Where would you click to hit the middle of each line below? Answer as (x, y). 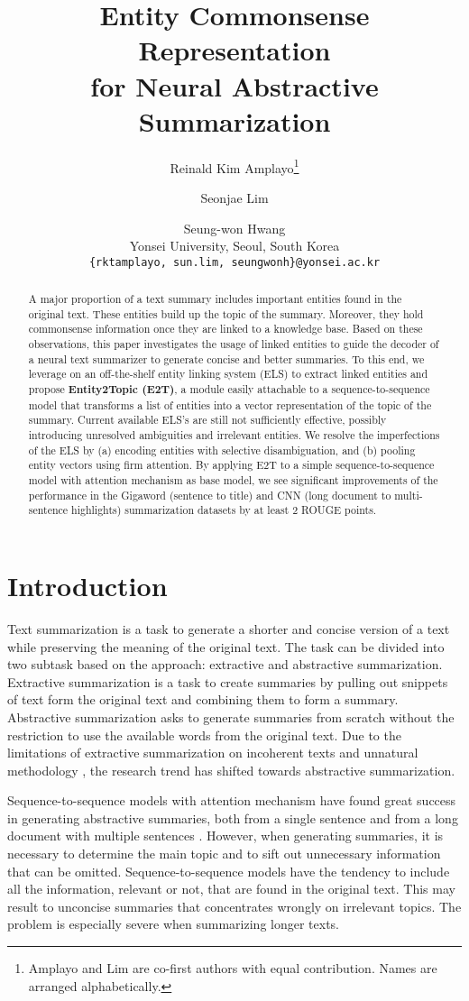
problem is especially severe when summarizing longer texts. (174, 924)
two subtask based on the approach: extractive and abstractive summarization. (225, 664)
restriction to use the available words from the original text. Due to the (204, 735)
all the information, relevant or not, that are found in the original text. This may (231, 889)
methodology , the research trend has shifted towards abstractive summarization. (231, 770)
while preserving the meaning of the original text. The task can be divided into (226, 646)
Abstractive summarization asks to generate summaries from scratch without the (231, 716)
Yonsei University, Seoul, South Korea (234, 246)
